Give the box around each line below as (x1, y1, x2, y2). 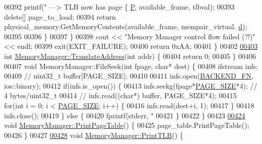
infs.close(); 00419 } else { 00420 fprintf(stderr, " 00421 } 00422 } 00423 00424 (4, 110, 245, 120)
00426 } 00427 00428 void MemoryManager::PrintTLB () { (4, 129, 183, 140)
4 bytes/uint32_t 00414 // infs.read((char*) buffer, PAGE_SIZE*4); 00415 (4, 90, 237, 101)
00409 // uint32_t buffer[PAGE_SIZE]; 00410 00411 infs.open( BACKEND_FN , (4, 70, 253, 81)
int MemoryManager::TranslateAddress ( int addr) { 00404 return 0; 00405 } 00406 (4, 50, 256, 61)
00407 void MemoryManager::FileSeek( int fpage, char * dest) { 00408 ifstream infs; (4, 60, 258, 71)
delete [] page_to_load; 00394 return (4, 11, 116, 22)
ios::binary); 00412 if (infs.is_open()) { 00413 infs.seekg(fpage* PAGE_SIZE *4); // (4, 80, 257, 91)
